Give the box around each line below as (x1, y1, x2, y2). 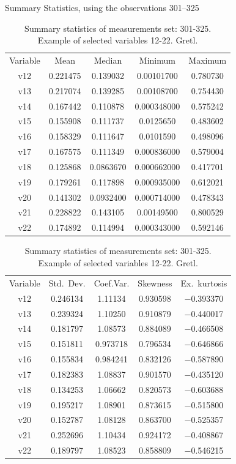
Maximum (188, 54, 227, 67)
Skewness (138, 276, 172, 289)
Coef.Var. (94, 276, 130, 289)
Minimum (139, 54, 175, 67)
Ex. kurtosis (180, 276, 227, 289)
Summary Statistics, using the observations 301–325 (5, 1, 199, 13)
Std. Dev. (48, 276, 86, 289)
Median (94, 54, 122, 67)
